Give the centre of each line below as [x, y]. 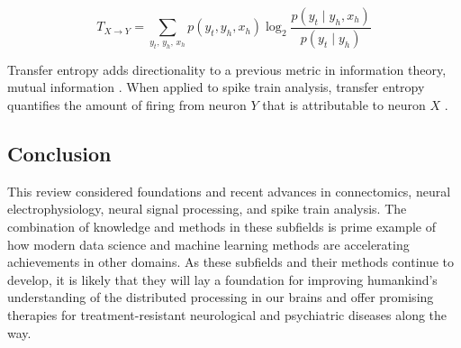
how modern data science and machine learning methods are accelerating [208, 244]
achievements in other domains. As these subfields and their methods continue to [231, 262]
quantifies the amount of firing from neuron [127, 105]
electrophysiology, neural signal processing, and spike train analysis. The [207, 209]
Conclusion [59, 154]
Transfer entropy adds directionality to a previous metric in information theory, [227, 69]
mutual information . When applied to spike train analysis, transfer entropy [216, 87]
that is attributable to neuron [344, 105]
